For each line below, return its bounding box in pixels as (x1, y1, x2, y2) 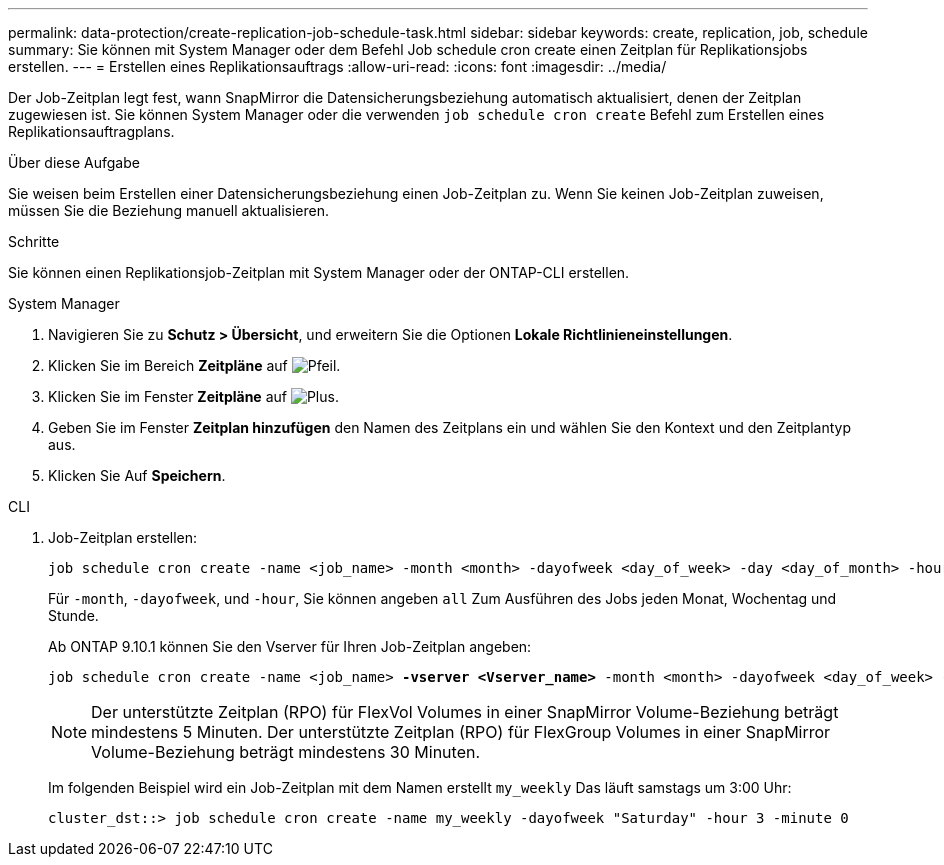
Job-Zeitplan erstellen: (48, 529, 198, 546)
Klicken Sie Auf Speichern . (48, 467, 226, 484)
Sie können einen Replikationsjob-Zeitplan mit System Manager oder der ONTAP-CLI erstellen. (8, 264, 630, 281)
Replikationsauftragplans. (8, 123, 175, 140)
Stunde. (48, 607, 99, 624)
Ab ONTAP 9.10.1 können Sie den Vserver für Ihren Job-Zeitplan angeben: (48, 638, 532, 655)
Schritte (8, 233, 60, 250)
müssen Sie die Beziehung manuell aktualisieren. (8, 202, 330, 219)
